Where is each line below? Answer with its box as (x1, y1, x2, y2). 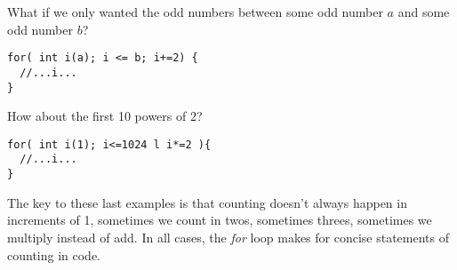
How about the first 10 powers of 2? (7, 107, 203, 125)
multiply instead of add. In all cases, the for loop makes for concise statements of (7, 227, 450, 246)
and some (397, 3, 450, 20)
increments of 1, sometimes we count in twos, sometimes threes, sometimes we (7, 210, 432, 229)
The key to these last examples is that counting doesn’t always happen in (7, 193, 407, 211)
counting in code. (7, 245, 101, 264)
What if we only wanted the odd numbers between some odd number (7, 3, 383, 20)
